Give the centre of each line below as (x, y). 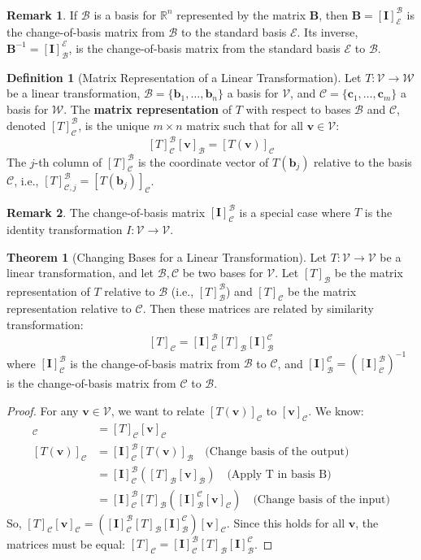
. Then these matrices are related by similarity (258, 308)
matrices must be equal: (66, 543)
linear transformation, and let (80, 273)
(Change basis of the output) (277, 452)
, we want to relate (158, 411)
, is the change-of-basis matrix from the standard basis (204, 48)
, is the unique (114, 125)
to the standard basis (234, 32)
